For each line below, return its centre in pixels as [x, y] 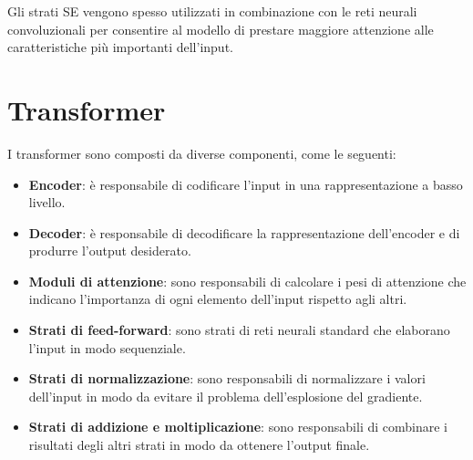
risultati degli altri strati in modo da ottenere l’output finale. [199, 445]
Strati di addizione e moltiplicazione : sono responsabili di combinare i [238, 427]
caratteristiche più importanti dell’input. [120, 47]
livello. [47, 202]
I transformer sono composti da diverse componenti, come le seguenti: [202, 153]
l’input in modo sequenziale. [107, 347]
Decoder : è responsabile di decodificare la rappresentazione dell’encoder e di [244, 232]
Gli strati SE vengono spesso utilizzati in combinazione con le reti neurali [212, 11]
